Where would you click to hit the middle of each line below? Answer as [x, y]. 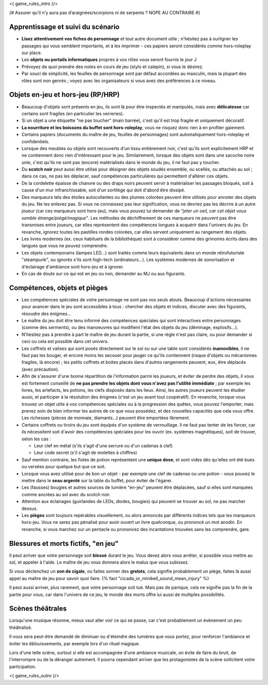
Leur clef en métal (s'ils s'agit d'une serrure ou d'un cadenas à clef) [103, 446]
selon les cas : [36, 439]
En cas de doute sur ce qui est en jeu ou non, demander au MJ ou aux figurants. [104, 273]
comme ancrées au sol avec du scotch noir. [66, 494]
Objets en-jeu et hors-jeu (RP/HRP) [65, 95]
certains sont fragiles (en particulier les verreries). [73, 113]
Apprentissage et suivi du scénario [64, 27]
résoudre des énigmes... [46, 314]
